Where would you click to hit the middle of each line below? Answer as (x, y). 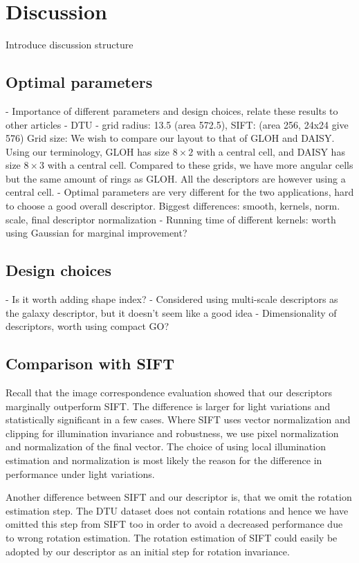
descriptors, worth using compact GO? (88, 326)
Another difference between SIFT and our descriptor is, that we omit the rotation (179, 497)
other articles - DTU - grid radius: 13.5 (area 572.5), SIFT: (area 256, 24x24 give (177, 124)
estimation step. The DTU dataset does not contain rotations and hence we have (177, 510)
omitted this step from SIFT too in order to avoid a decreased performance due (174, 524)
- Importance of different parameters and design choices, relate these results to (172, 110)
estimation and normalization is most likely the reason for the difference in (164, 460)
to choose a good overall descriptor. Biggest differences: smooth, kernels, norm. (173, 206)
